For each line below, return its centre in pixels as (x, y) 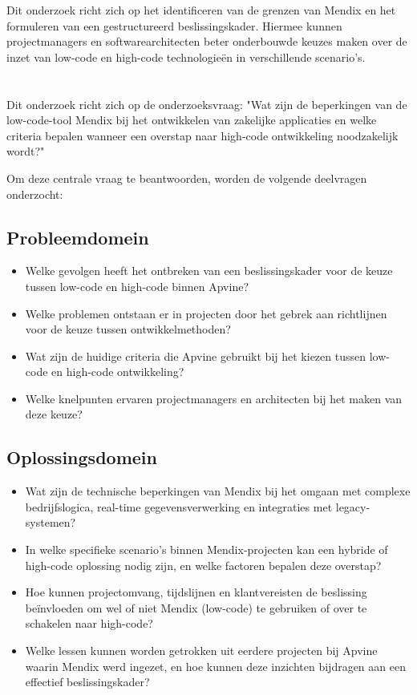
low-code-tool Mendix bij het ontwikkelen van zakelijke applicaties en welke (192, 120)
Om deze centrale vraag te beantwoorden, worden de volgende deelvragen (187, 178)
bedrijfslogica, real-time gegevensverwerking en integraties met (179, 506)
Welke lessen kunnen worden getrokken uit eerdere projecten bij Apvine (201, 651)
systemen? (51, 522)
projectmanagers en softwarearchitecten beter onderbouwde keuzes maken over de (207, 41)
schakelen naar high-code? (89, 623)
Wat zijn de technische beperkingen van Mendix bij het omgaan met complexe (218, 491)
